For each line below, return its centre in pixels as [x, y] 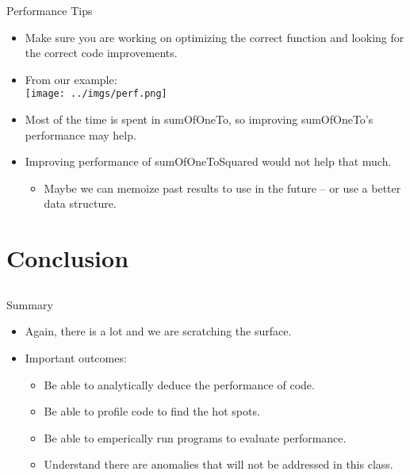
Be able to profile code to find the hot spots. [152, 411]
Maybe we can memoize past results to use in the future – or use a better [222, 188]
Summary [30, 304]
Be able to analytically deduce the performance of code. [179, 384]
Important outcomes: [76, 357]
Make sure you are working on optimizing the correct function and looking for [215, 37]
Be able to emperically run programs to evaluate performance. [195, 437]
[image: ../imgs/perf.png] [96, 94]
